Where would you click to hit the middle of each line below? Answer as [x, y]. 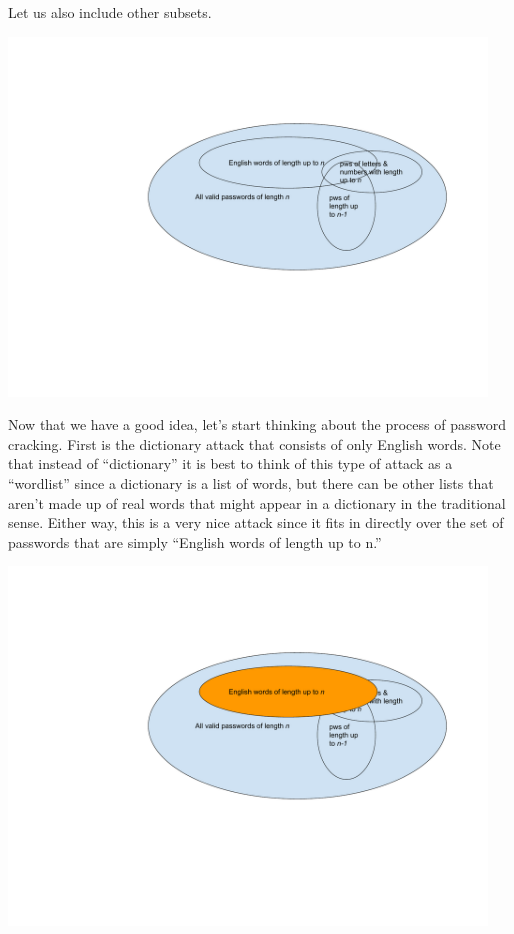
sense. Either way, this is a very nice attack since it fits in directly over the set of [256, 522]
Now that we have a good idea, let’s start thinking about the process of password [257, 424]
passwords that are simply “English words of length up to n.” [195, 541]
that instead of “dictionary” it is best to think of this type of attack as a [230, 463]
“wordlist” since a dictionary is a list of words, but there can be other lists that [251, 482]
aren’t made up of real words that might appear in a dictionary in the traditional [257, 502]
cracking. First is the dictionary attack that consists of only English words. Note [254, 443]
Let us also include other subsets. [110, 12]
